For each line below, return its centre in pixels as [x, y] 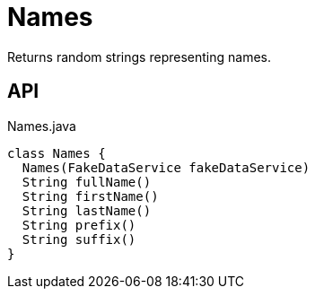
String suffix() [79, 239]
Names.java [42, 126]
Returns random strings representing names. [139, 57]
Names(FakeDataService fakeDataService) [166, 167]
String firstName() [90, 196]
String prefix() [79, 225]
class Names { [57, 153]
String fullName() [87, 182]
